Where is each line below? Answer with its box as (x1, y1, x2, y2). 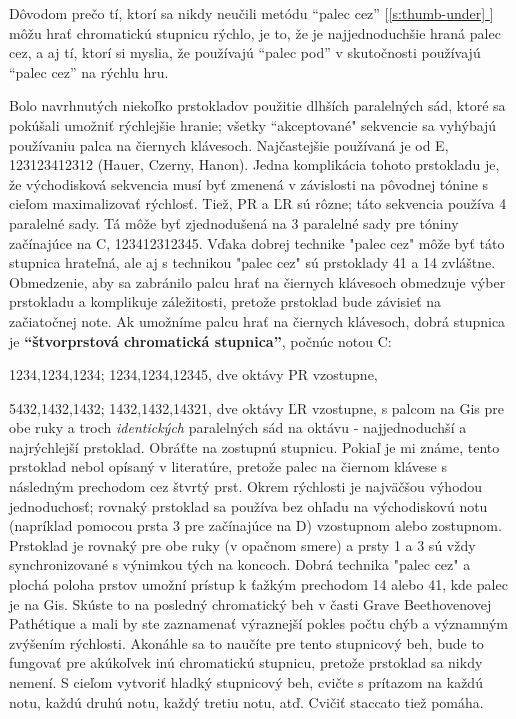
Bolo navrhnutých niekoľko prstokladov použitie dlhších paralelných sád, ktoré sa (9, 95, 506, 116)
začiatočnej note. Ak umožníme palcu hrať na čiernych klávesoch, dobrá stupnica (9, 310, 506, 331)
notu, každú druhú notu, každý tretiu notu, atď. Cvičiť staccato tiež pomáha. (9, 691, 484, 712)
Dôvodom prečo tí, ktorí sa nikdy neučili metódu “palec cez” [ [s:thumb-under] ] (9, 3, 494, 23)
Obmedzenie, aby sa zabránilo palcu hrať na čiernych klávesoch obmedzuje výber (9, 271, 506, 292)
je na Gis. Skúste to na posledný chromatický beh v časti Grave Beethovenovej (9, 593, 492, 614)
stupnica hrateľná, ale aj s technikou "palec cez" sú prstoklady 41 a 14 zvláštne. (9, 252, 496, 273)
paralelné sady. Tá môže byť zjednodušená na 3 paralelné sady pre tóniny (9, 212, 459, 233)
